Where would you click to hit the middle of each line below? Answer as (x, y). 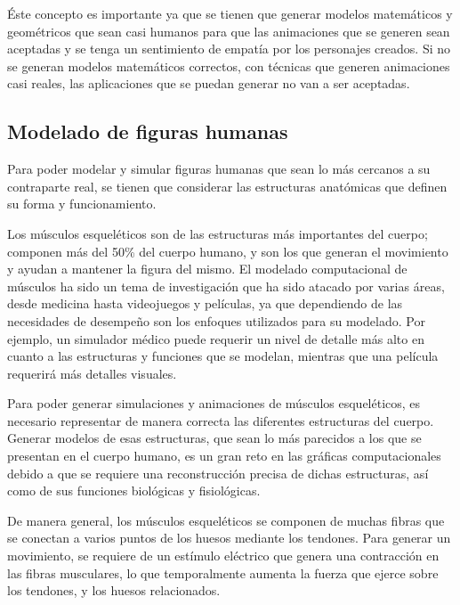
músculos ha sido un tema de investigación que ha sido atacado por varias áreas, (226, 286)
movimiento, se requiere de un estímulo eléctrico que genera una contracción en (223, 556)
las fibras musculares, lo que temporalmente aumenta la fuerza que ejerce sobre (223, 572)
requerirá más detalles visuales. (92, 373)
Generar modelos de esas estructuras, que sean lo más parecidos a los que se (214, 438)
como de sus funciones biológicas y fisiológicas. (134, 491)
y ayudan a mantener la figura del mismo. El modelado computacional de (207, 269)
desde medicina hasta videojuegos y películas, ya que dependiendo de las (205, 303)
